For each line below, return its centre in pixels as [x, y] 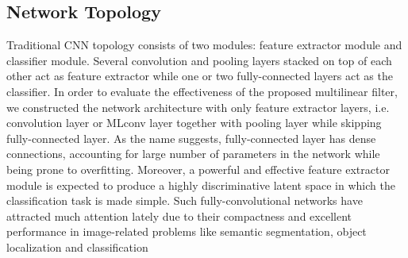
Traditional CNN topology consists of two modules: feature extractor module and [204, 45]
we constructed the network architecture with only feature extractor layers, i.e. [198, 107]
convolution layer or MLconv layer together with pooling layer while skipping [194, 123]
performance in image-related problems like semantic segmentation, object [187, 231]
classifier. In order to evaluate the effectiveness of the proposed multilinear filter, [202, 91]
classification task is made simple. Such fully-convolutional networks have [185, 200]
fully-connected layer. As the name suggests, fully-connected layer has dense [191, 138]
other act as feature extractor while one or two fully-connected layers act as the [200, 76]
